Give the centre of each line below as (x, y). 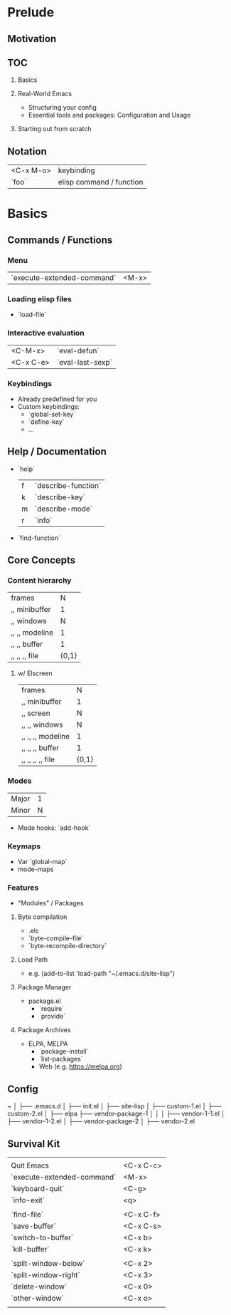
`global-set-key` (52, 414)
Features (23, 888)
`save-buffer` (34, 1226)
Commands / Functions (60, 240)
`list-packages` (61, 1059)
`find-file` (27, 1214)
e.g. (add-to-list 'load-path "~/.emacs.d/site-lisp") (102, 974)
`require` (52, 1009)
